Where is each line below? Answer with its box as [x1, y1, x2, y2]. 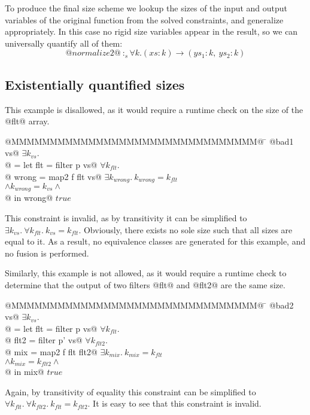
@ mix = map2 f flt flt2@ [5, 345, 98, 358]
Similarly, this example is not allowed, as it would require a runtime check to [5, 267, 287, 279]
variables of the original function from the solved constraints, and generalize [5, 13, 284, 26]
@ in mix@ [5, 365, 44, 378]
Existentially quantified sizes [5, 75, 185, 93]
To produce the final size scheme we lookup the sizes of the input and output [5, 2, 288, 14]
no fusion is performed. [5, 246, 89, 259]
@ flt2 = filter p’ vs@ [5, 334, 83, 346]
